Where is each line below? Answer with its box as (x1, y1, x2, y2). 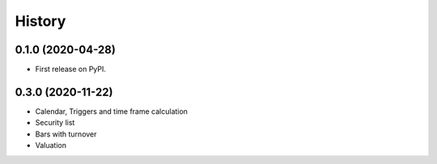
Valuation (35, 141, 66, 150)
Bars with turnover (35, 129, 97, 139)
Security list (35, 118, 75, 128)
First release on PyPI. (35, 65, 107, 74)
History (15, 12, 66, 30)
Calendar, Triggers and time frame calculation (35, 106, 188, 116)
